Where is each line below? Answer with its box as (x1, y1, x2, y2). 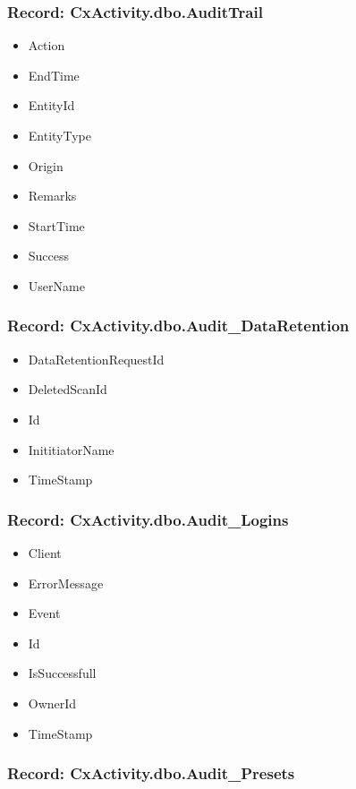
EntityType (28, 126, 92, 144)
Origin (28, 156, 64, 175)
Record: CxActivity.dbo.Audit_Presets (7, 762, 295, 785)
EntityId (28, 96, 75, 115)
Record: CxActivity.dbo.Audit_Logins (7, 508, 289, 530)
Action (28, 36, 65, 55)
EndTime (28, 65, 80, 84)
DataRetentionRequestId (28, 349, 165, 368)
